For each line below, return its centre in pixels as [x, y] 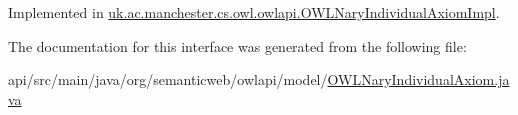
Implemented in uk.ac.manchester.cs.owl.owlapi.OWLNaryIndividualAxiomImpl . [254, 12]
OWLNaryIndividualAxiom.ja [418, 79]
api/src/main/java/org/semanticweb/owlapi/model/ [168, 79]
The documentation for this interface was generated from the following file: [237, 45]
